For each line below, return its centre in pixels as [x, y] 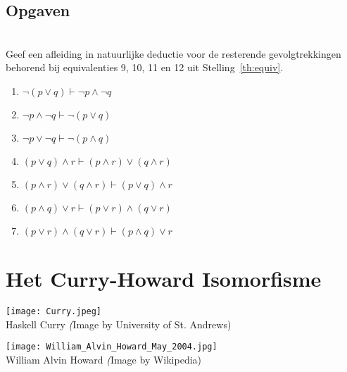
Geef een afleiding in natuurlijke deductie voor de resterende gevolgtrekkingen [173, 53]
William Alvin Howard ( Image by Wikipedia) [104, 360]
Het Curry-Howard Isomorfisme [164, 279]
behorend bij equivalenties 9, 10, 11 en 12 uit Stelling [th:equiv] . [145, 67]
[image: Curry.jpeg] [54, 312]
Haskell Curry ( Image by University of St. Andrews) [119, 324]
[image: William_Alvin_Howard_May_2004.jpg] [112, 347]
